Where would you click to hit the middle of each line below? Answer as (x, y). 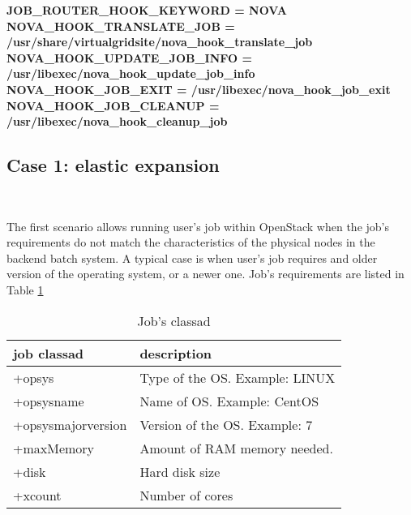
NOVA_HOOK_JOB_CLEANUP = (113, 105)
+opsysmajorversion (70, 424)
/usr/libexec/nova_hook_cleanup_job (117, 121)
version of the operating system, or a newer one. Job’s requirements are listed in (205, 274)
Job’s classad (174, 320)
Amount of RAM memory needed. (236, 448)
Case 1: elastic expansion (113, 165)
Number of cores (186, 495)
